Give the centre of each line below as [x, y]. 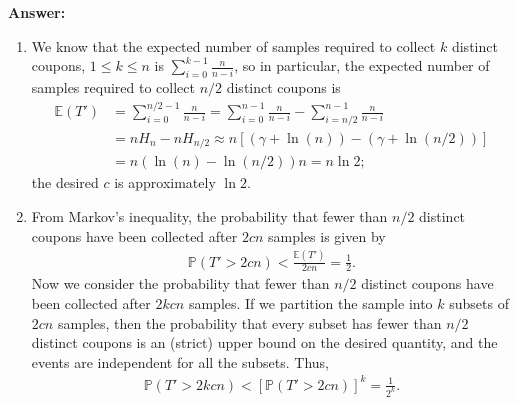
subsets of [479, 302]
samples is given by [327, 235]
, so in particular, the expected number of [362, 65]
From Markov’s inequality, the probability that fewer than [209, 216]
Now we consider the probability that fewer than [180, 283]
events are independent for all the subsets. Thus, [180, 361]
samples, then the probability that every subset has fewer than [249, 322]
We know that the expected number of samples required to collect [233, 45]
